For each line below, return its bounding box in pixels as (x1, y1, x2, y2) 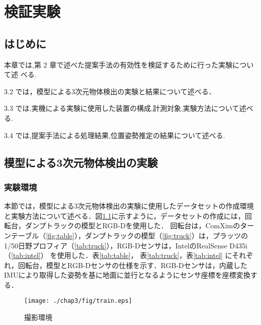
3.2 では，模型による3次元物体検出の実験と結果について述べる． (4, 86, 216, 96)
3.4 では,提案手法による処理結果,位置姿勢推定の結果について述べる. (4, 129, 225, 140)
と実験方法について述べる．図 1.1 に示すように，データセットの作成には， (4, 210, 245, 221)
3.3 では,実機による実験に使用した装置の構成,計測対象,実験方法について (4, 103, 239, 113)
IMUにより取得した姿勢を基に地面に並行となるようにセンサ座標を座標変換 (4, 270, 250, 280)
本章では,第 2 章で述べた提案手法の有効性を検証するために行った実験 (4, 59, 233, 70)
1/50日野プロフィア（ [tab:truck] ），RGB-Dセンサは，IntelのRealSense (4, 240, 227, 250)
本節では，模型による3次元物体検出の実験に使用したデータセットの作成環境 (4, 201, 254, 211)
